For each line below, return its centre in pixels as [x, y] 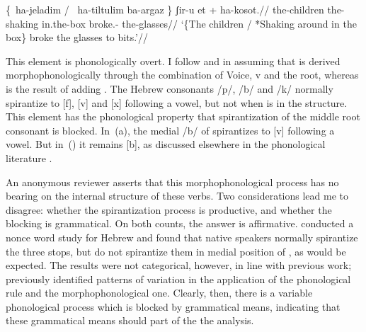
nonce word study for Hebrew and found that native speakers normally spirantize [182, 237]
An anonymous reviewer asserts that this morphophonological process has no [172, 182]
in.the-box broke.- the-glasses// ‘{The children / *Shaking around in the [199, 23]
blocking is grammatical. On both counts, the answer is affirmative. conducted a [180, 223]
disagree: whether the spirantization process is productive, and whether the [169, 209]
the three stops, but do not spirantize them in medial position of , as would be [176, 251]
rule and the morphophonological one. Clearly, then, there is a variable [159, 293]
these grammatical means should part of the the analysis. [130, 320]
